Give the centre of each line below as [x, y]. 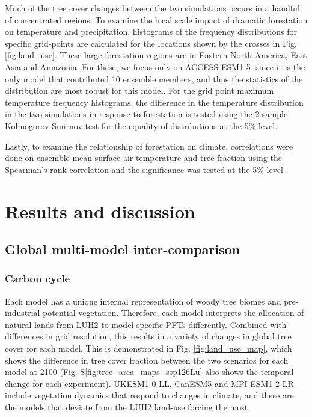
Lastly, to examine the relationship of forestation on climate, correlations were [149, 146]
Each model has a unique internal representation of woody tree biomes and [143, 301]
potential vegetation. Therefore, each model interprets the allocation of [173, 313]
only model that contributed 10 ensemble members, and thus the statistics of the [154, 78]
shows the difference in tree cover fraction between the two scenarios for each [147, 360]
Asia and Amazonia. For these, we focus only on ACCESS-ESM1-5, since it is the [155, 66]
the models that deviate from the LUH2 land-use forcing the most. [128, 407]
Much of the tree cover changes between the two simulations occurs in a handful [152, 8]
